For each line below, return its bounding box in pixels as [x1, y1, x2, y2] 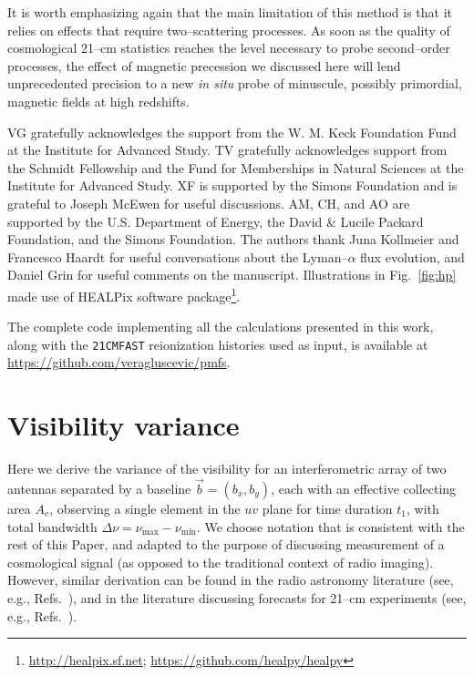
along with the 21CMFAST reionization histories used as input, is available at [7, 334, 428, 353]
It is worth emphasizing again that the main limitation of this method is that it [7, 3, 453, 21]
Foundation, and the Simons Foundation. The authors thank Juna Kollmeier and [7, 230, 459, 249]
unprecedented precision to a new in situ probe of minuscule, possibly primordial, [7, 74, 462, 93]
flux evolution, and [360, 247, 465, 266]
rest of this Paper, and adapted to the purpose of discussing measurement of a [7, 535, 445, 554]
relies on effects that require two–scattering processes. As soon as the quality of [7, 20, 450, 39]
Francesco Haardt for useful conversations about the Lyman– [7, 247, 348, 266]
